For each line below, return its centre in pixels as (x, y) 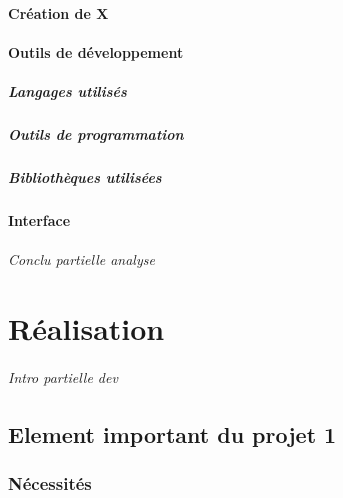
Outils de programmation (96, 133)
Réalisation (86, 327)
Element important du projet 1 (172, 433)
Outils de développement (96, 51)
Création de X (58, 12)
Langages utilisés (67, 90)
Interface (39, 219)
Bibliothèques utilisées (85, 176)
